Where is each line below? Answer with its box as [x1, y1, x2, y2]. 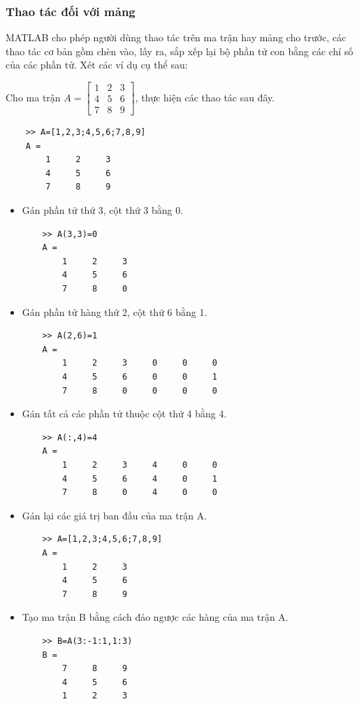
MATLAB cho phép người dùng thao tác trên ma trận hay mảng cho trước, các [6, 30, 346, 45]
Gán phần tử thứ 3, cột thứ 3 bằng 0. [22, 203, 184, 217]
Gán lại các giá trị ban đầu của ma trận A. [22, 508, 207, 522]
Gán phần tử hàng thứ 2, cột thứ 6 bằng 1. [22, 304, 207, 319]
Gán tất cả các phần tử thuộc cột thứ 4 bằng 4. [22, 406, 227, 421]
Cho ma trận [6, 89, 61, 104]
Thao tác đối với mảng [6, 2, 135, 20]
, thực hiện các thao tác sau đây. [135, 89, 275, 104]
